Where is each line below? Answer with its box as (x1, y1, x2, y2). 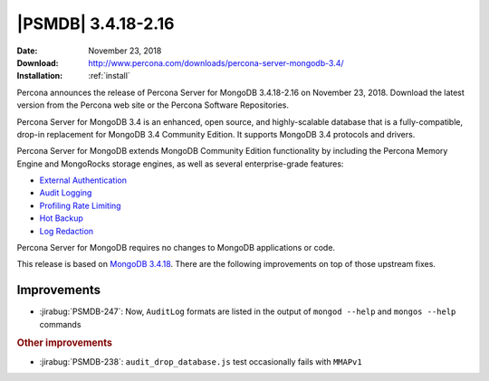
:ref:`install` (88, 71, 130, 81)
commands (39, 319, 81, 329)
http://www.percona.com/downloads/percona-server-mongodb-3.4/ (88, 57, 344, 68)
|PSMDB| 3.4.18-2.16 (16, 14, 175, 33)
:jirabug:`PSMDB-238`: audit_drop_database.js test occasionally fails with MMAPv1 (39, 356, 362, 367)
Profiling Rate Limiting (39, 200, 121, 211)
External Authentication (39, 175, 127, 186)
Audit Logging (39, 187, 92, 198)
